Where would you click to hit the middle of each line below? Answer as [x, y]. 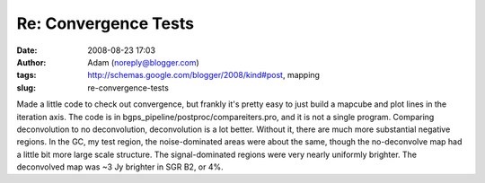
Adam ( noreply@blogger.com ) [143, 62]
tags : [26, 75]
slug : [26, 87]
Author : [31, 62]
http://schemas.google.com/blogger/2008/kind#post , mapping [204, 75]
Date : [27, 50]
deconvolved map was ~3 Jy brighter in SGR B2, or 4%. [120, 167]
